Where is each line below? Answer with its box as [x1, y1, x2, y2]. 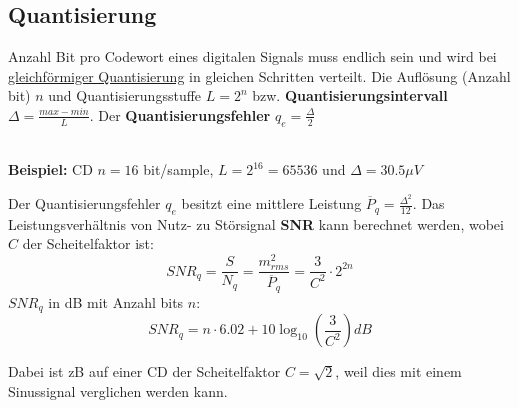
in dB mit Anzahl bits [48, 291, 184, 312]
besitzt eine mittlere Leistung [181, 193, 362, 214]
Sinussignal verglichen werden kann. [8, 380, 228, 401]
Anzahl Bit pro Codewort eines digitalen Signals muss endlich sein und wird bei [8, 46, 497, 67]
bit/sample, [143, 159, 214, 180]
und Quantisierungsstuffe [48, 85, 202, 106]
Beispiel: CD [8, 159, 93, 180]
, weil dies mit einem [335, 361, 462, 382]
